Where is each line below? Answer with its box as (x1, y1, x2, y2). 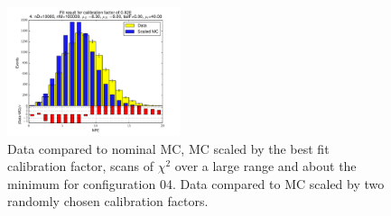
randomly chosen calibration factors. (7, 192, 209, 211)
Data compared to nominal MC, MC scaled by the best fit (7, 139, 330, 157)
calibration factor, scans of (7, 157, 154, 175)
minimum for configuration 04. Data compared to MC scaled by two (7, 174, 385, 193)
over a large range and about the (174, 157, 357, 175)
